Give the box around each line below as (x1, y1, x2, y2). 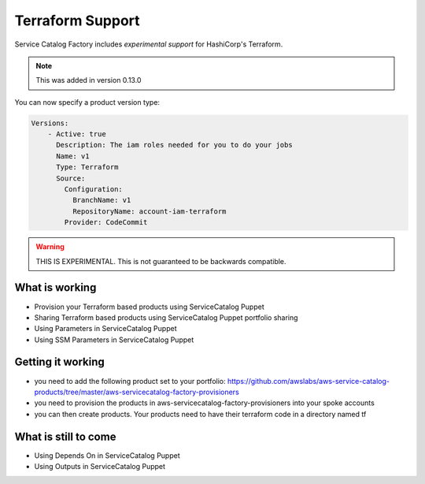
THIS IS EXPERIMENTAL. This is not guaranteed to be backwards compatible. (35, 256, 286, 266)
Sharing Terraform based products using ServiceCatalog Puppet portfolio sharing (34, 312, 298, 322)
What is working (14, 281, 97, 295)
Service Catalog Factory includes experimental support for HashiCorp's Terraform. (14, 39, 283, 49)
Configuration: (64, 185, 124, 194)
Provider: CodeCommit (64, 218, 148, 227)
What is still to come (14, 430, 116, 443)
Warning (35, 242, 65, 251)
